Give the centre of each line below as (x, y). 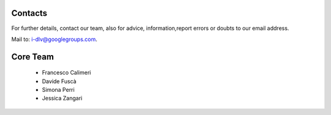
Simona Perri (58, 90)
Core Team (33, 57)
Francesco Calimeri (67, 73)
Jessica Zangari (62, 98)
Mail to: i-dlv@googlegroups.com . (54, 39)
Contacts (29, 13)
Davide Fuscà (59, 81)
